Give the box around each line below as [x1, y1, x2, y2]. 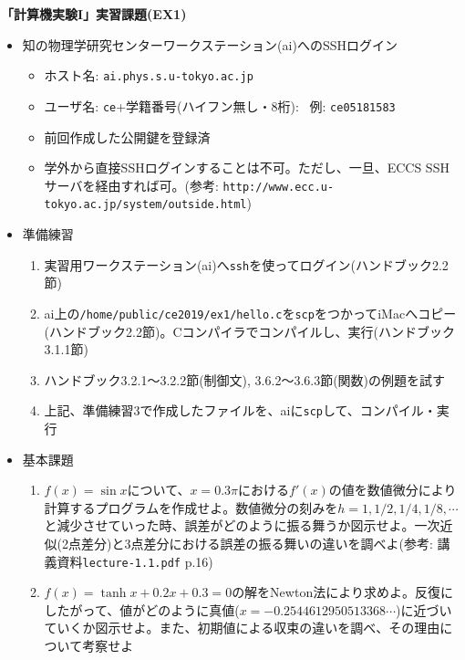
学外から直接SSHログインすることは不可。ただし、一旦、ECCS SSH [44, 158, 449, 177]
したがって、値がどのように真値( [44, 600, 240, 619]
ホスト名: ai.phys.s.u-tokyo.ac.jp [44, 66, 253, 85]
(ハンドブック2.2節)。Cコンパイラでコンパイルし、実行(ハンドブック [44, 321, 455, 340]
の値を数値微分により [328, 480, 457, 499]
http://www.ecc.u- [222, 180, 335, 194]
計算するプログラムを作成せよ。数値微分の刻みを [44, 498, 338, 517]
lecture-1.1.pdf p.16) [82, 551, 213, 571]
